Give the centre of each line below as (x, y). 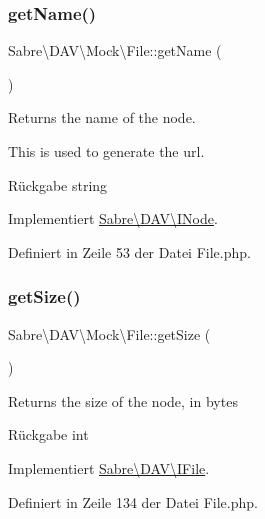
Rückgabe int (48, 434)
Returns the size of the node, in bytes (123, 400)
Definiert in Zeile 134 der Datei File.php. (133, 501)
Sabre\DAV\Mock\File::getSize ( (109, 333)
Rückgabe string (58, 184)
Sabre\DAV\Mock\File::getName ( (115, 50)
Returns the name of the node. (102, 117)
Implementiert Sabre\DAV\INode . (113, 218)
